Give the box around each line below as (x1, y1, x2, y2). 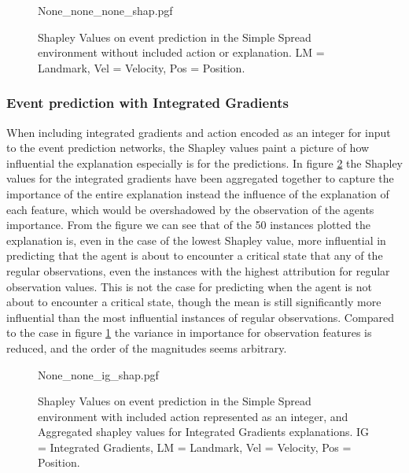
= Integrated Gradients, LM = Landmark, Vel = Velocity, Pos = (38, 438, 352, 455)
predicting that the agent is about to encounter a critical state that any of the (6, 247, 383, 264)
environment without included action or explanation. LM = (38, 44, 325, 61)
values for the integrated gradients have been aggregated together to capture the (6, 170, 394, 187)
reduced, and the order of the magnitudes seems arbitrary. (6, 339, 287, 356)
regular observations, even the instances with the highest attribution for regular (6, 262, 390, 279)
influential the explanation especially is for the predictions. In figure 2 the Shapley (6, 154, 403, 171)
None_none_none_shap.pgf (38, 2, 173, 18)
